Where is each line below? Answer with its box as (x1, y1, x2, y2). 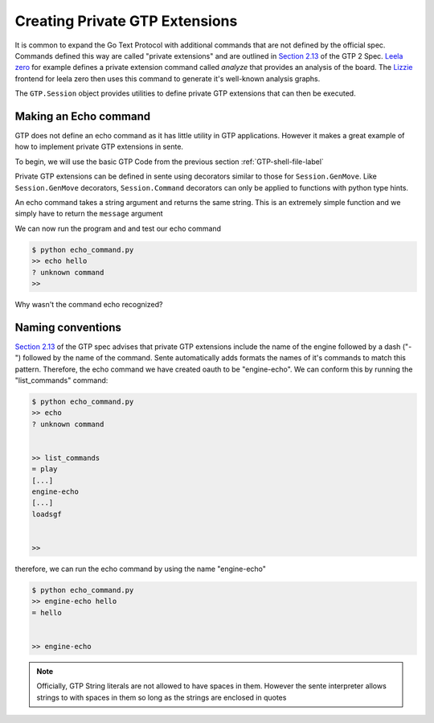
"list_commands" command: (14, 375, 108, 385)
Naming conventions (14, 320, 122, 334)
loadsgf (31, 509, 62, 519)
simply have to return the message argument (14, 209, 163, 219)
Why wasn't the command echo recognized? (14, 299, 163, 309)
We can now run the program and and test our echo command (14, 224, 221, 233)
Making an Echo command (14, 109, 151, 123)
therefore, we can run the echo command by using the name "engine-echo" (14, 564, 267, 574)
